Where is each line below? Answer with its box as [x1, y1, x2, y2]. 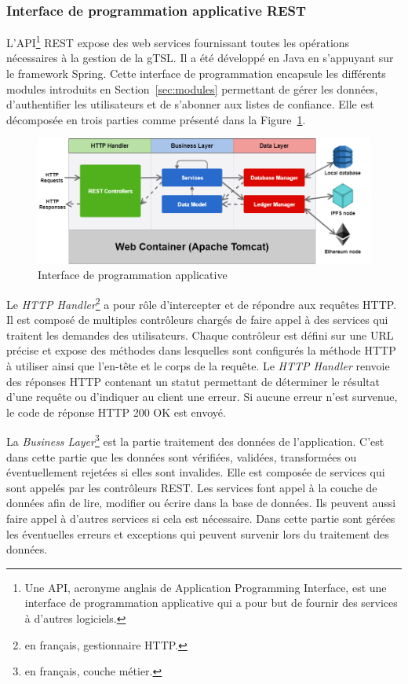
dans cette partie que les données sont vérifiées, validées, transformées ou [6, 448, 357, 465]
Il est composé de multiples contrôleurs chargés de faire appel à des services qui [6, 311, 388, 328]
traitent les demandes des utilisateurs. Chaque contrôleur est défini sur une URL [6, 326, 394, 343]
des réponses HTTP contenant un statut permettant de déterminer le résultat [6, 373, 380, 389]
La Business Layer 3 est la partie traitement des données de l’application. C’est [6, 431, 384, 450]
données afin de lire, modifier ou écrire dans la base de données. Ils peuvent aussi [6, 495, 396, 511]
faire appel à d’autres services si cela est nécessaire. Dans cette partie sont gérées [6, 510, 395, 527]
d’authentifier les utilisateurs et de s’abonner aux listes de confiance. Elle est [6, 96, 374, 112]
